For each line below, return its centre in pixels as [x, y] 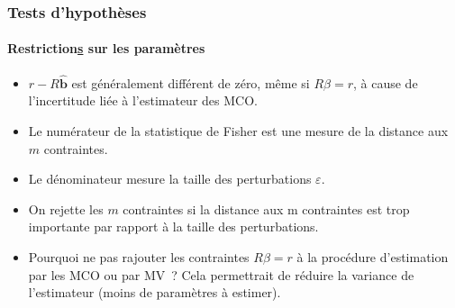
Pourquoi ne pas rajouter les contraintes [139, 257]
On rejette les [66, 208]
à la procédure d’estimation [373, 257]
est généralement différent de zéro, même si [191, 82]
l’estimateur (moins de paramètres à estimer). [155, 292]
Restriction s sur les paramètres [106, 48]
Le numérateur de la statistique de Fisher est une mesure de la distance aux [238, 131]
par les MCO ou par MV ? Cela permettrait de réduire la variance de [221, 274]
